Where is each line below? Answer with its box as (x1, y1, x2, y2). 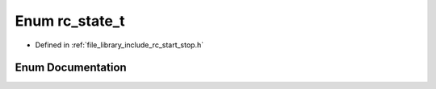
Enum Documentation (15, 61, 127, 75)
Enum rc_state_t (15, 12, 125, 30)
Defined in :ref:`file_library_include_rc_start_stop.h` (35, 40, 204, 50)
